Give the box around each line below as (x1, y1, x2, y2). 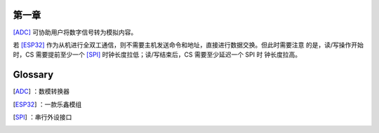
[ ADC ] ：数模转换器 (13, 87, 70, 96)
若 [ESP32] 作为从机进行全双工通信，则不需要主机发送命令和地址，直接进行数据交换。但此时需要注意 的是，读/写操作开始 (13, 41, 364, 49)
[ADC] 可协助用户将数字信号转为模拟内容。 (13, 28, 138, 36)
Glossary (13, 69, 54, 80)
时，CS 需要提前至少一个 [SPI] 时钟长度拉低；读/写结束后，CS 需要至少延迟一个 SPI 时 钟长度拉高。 (13, 50, 302, 59)
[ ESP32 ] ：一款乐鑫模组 (13, 100, 82, 108)
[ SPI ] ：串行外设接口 (13, 113, 72, 121)
